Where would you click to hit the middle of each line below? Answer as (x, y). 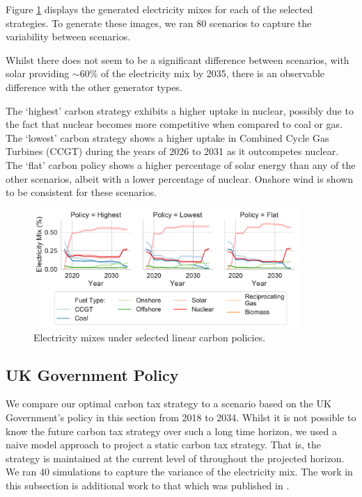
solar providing (38, 73)
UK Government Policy (92, 374)
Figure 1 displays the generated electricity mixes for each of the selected (159, 9)
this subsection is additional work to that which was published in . (148, 485)
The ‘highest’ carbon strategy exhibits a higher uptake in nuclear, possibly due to (180, 110)
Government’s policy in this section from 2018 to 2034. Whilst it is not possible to (181, 417)
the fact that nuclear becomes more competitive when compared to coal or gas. (174, 124)
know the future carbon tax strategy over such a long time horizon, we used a (172, 431)
